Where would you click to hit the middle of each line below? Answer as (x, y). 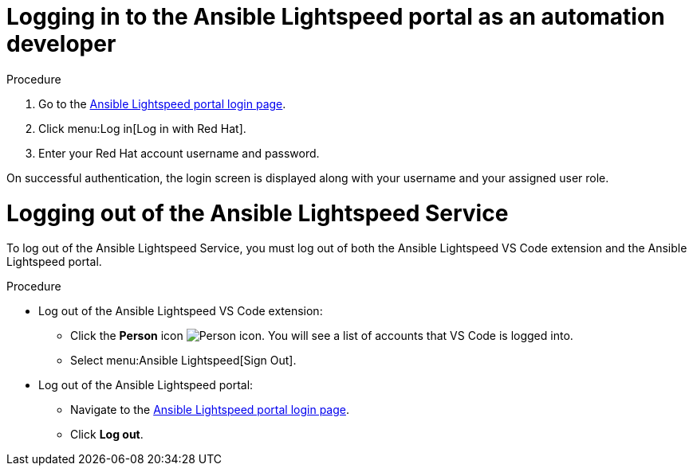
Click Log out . (107, 435)
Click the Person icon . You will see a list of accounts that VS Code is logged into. (322, 336)
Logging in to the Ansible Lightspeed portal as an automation (336, 17)
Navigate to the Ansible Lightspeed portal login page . (210, 410)
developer (61, 44)
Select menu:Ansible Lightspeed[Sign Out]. (183, 361)
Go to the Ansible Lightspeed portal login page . (162, 103)
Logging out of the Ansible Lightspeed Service (258, 213)
